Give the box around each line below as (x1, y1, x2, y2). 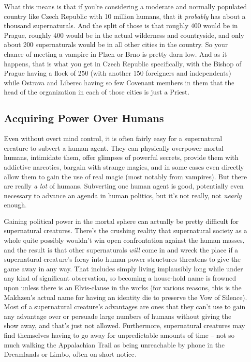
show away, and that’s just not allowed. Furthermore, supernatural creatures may (4, 320, 245, 331)
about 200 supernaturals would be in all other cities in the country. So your (4, 39, 228, 49)
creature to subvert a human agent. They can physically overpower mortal (4, 142, 224, 153)
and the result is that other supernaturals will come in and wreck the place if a (4, 244, 238, 254)
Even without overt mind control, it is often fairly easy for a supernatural (4, 133, 222, 143)
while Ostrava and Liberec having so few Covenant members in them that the (4, 77, 235, 87)
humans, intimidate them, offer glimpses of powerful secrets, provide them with (4, 152, 239, 162)
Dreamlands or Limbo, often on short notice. (4, 349, 136, 359)
